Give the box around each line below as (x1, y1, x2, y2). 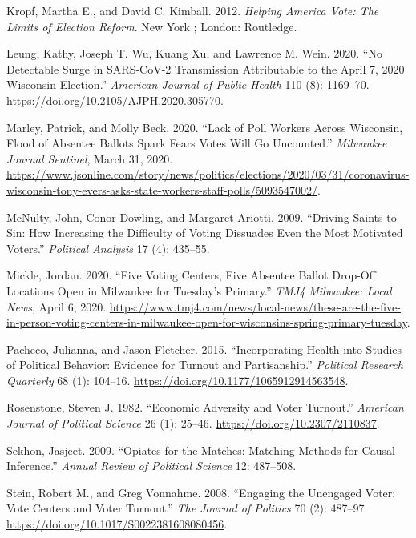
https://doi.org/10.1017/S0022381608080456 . (6, 516, 228, 532)
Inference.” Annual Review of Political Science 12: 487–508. (6, 457, 297, 474)
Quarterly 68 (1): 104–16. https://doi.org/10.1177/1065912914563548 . (6, 371, 349, 388)
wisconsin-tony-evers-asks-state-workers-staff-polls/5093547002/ (6, 181, 318, 198)
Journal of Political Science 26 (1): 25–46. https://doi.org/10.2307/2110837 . (6, 415, 380, 432)
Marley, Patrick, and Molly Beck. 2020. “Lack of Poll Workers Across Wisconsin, (6, 118, 403, 135)
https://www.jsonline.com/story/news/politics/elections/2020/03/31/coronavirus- (6, 166, 410, 183)
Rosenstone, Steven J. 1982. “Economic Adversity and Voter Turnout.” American (6, 399, 404, 416)
